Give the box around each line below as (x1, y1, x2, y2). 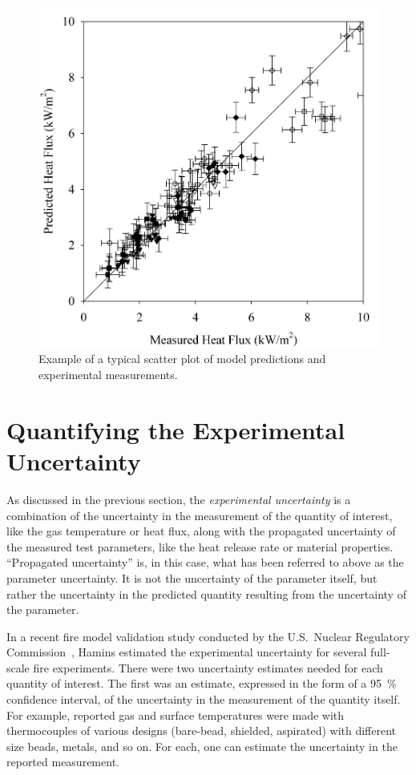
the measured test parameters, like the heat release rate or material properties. (6, 538, 394, 555)
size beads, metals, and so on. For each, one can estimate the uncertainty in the (6, 737, 398, 754)
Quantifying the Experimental (6, 413, 345, 446)
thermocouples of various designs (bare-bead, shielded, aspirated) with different (6, 722, 397, 739)
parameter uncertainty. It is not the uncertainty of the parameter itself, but (6, 569, 378, 586)
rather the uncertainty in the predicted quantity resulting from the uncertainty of (6, 585, 406, 602)
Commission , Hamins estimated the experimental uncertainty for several (6, 644, 367, 660)
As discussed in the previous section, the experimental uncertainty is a (6, 490, 351, 507)
